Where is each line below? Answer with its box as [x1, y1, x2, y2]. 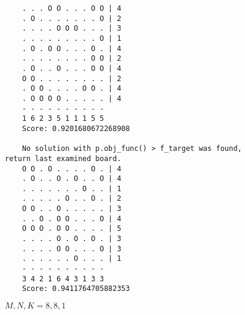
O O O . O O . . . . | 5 [22, 224, 122, 233]
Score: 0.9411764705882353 [22, 284, 130, 293]
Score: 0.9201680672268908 [22, 124, 130, 133]
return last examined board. [5, 154, 122, 163]
